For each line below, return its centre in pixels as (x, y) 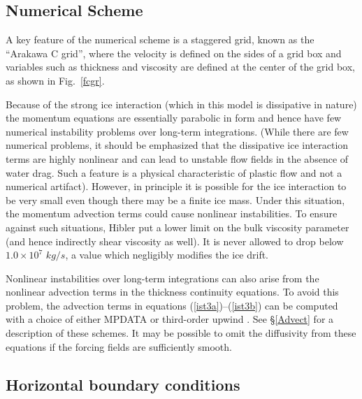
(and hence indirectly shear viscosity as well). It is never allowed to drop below (175, 241)
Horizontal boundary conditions (123, 384)
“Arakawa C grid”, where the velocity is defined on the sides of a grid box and (174, 53)
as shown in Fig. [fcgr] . (55, 80)
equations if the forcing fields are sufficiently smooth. (119, 346)
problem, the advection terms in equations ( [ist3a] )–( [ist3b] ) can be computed (172, 305)
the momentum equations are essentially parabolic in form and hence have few (174, 118)
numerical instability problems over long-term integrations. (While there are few (177, 131)
